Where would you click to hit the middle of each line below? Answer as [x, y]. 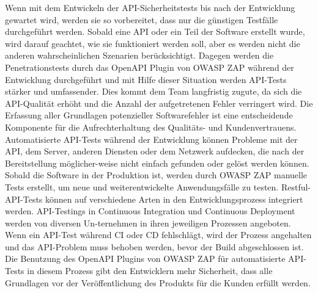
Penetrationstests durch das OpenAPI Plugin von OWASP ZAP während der [150, 67]
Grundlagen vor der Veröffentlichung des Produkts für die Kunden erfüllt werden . [158, 282]
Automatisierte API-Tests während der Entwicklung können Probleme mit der [151, 139]
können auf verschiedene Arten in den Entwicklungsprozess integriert [174, 199]
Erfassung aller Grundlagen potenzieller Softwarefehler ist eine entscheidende [149, 115]
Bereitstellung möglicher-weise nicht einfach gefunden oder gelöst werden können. [157, 163]
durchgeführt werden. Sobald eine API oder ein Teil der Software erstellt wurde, [155, 31]
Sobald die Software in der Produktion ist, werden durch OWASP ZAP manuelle [156, 175]
